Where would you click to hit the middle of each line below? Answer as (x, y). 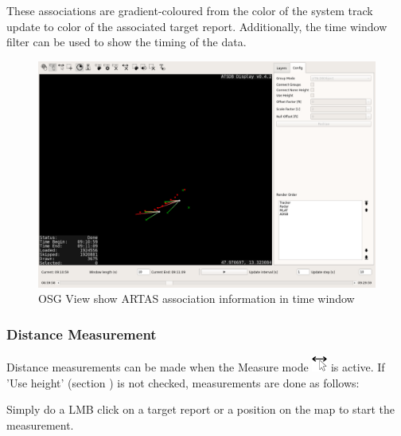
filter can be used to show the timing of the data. (127, 42)
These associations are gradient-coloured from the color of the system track (190, 10)
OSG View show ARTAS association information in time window (197, 299)
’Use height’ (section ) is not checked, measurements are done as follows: (183, 382)
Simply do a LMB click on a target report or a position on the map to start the (201, 409)
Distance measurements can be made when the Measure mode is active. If (196, 367)
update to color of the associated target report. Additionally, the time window (197, 26)
